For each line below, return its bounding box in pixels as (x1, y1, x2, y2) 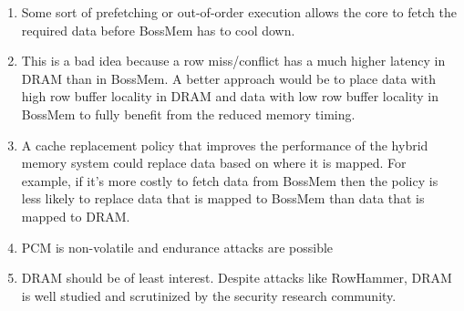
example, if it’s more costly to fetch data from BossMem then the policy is (21, 171, 438, 190)
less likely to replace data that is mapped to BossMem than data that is (21, 189, 425, 208)
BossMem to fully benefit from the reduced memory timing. (21, 104, 356, 123)
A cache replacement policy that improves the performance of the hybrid (21, 135, 428, 154)
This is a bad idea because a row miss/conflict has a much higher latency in (21, 51, 446, 70)
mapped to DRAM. (21, 206, 130, 225)
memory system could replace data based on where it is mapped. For (21, 153, 407, 172)
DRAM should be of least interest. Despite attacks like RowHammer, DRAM (21, 268, 452, 287)
